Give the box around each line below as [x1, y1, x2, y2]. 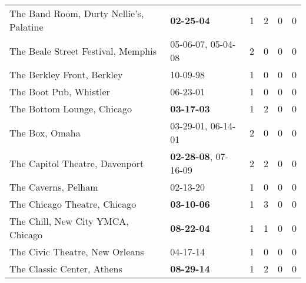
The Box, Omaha [9, 125, 81, 139]
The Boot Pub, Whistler [9, 85, 110, 98]
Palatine [9, 20, 44, 34]
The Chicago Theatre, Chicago [9, 197, 137, 211]
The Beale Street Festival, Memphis [9, 44, 157, 58]
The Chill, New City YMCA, [9, 214, 129, 228]
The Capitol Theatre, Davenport [9, 156, 144, 170]
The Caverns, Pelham [9, 180, 98, 194]
